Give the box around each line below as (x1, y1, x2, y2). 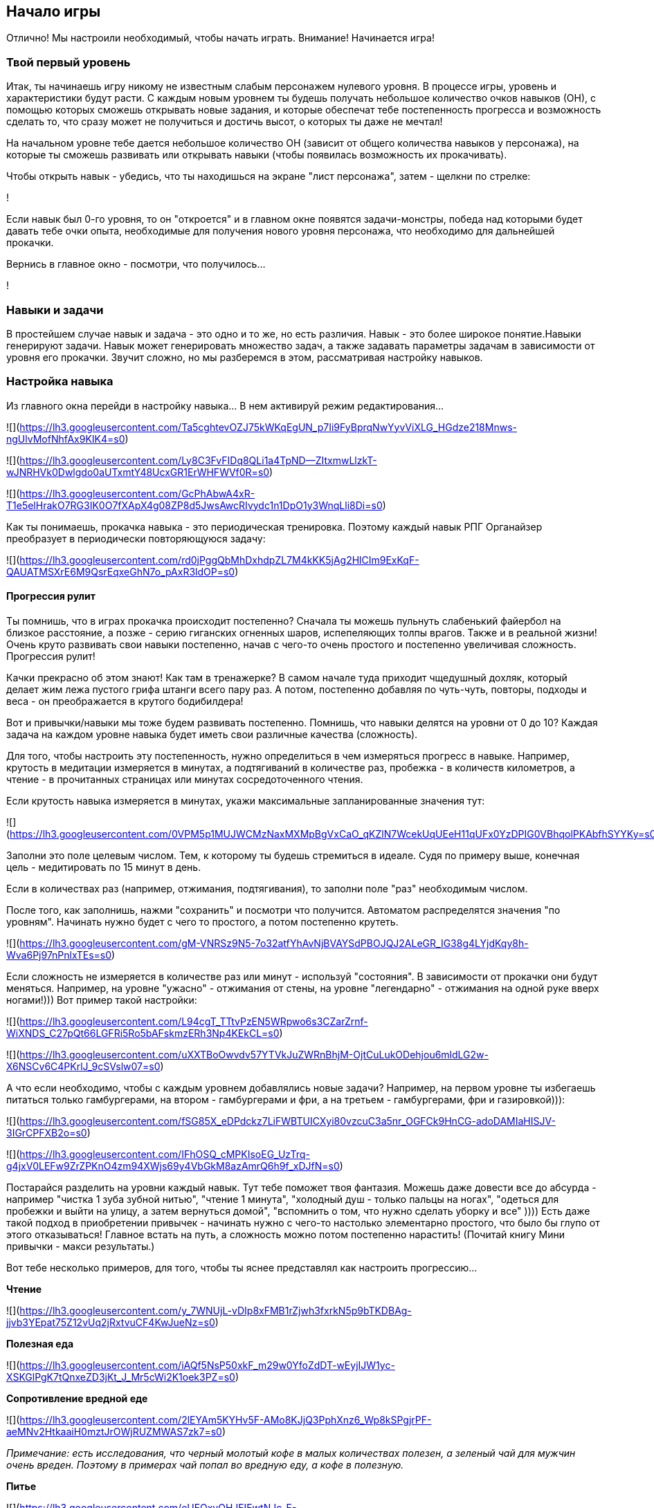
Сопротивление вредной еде (6, 1392, 148, 1404)
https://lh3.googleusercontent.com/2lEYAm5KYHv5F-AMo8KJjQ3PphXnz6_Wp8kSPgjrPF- (19, 1413, 432, 1426)
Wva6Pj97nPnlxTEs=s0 (6, 948, 112, 961)
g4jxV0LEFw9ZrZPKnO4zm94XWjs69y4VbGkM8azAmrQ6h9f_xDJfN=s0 (6, 1159, 340, 1172)
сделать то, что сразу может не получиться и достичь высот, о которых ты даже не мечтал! (6, 116, 443, 128)
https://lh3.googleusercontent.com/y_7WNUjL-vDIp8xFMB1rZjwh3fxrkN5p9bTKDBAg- (19, 1304, 412, 1316)
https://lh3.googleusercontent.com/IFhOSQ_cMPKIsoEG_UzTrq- (19, 1148, 310, 1160)
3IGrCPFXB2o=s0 (6, 1126, 87, 1139)
